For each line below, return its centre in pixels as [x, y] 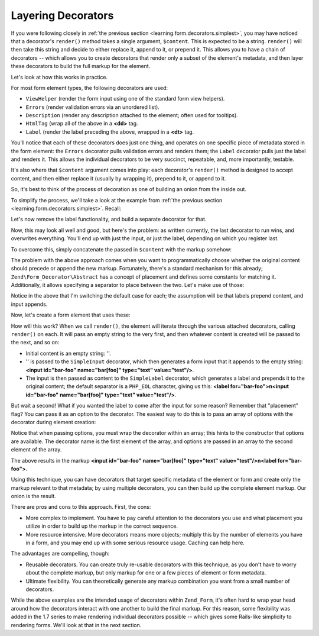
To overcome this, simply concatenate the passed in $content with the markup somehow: [121, 249]
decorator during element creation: [53, 422]
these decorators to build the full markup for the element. [81, 66]
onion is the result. [33, 496]
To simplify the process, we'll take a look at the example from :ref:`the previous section [117, 200]
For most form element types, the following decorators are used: [89, 88]
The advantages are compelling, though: [60, 554]
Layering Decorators [62, 15]
